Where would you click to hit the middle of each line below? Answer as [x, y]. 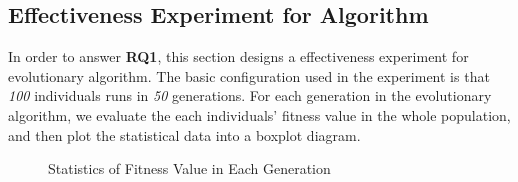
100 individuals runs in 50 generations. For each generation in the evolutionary [250, 95]
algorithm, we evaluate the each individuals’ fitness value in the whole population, [259, 114]
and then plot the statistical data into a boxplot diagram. [184, 134]
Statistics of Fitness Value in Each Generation [189, 168]
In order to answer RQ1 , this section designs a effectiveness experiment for [238, 56]
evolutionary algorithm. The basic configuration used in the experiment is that [249, 75]
